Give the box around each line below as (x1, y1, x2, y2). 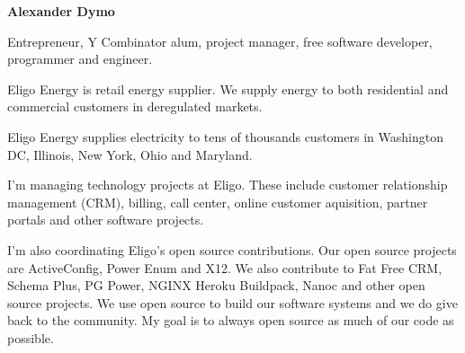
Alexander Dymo (7, 2, 115, 20)
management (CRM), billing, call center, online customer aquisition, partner (7, 192, 428, 211)
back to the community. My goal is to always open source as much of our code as (7, 311, 454, 330)
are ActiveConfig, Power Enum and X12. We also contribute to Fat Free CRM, (7, 258, 443, 277)
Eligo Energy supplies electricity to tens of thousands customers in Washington (7, 127, 443, 146)
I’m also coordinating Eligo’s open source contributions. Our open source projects (7, 240, 457, 259)
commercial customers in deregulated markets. (7, 97, 263, 116)
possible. (7, 328, 54, 347)
